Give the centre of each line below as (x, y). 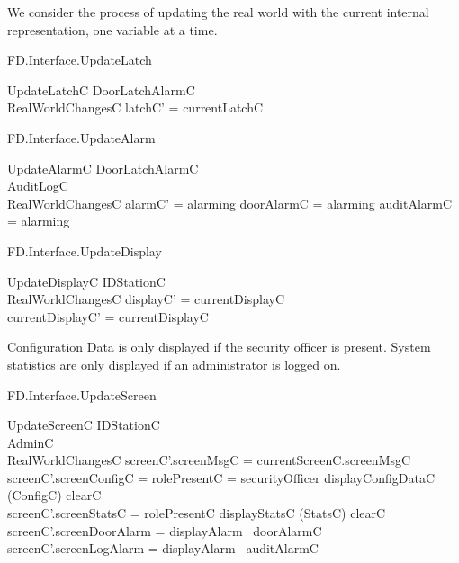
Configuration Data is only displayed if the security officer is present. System (219, 347)
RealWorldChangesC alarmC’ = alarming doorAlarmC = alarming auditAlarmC (230, 203)
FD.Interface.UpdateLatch (80, 60)
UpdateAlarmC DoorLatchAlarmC (103, 168)
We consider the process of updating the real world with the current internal (218, 12)
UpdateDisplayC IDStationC (86, 281)
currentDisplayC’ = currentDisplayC (108, 316)
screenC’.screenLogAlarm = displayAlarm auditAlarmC (163, 548)
